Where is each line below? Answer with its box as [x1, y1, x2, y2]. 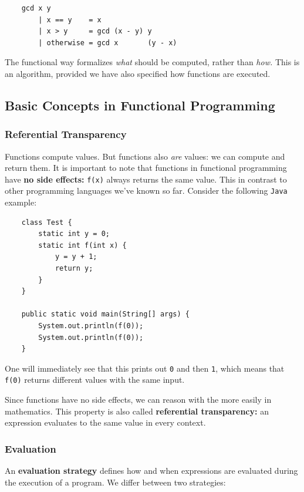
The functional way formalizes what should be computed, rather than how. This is [5, 56, 300, 68]
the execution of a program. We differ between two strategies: [5, 476, 226, 488]
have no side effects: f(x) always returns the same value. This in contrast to [5, 173, 287, 185]
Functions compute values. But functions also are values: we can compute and [5, 150, 285, 162]
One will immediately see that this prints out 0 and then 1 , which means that [5, 362, 285, 374]
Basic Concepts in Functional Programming [5, 96, 275, 114]
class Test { [21, 218, 72, 227]
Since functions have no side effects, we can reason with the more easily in [5, 393, 272, 406]
